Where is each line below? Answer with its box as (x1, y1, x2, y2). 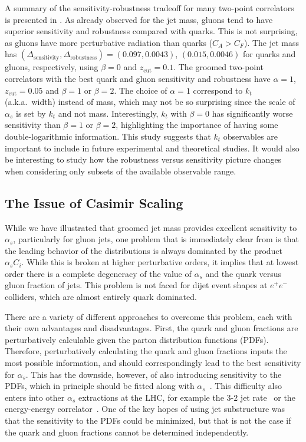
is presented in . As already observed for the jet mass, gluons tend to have (5, 13, 273, 25)
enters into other (5, 391, 65, 403)
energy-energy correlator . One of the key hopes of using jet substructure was (5, 403, 285, 415)
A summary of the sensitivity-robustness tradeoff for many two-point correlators (5, 2, 294, 14)
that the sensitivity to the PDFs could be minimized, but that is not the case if (5, 414, 291, 427)
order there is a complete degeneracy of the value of (5, 267, 192, 279)
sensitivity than (5, 118, 61, 131)
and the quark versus (205, 267, 282, 279)
